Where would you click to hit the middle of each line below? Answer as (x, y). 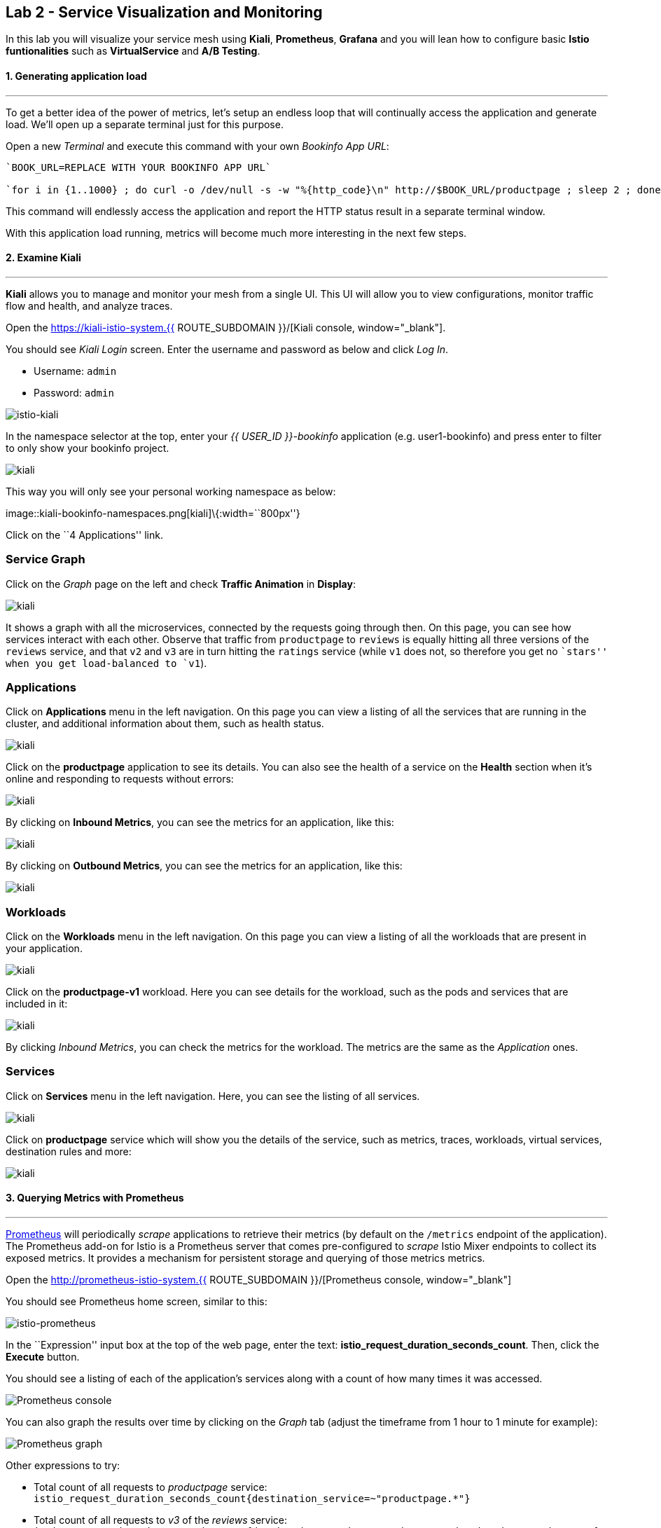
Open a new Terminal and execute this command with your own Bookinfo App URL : (197, 146)
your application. (44, 949)
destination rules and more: (69, 1151)
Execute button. (43, 1357)
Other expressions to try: (63, 1466)
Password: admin (74, 392)
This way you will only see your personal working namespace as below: (171, 491)
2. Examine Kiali (43, 258)
